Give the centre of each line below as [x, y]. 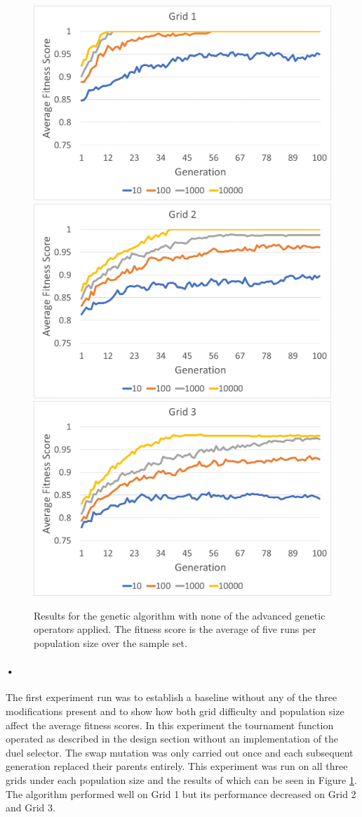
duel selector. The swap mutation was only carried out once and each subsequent [180, 752]
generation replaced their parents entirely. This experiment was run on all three [177, 766]
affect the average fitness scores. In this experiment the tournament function [170, 725]
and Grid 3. [31, 808]
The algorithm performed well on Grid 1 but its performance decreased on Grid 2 [181, 793]
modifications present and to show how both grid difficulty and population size [175, 711]
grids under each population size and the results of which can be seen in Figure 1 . [181, 779]
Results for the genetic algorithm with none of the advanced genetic [180, 615]
